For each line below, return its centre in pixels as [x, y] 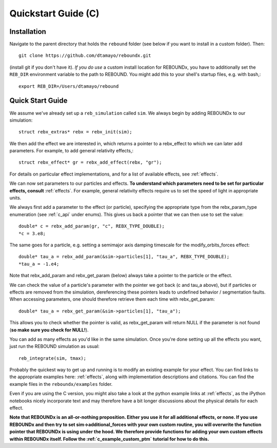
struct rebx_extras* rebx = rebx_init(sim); [76, 132]
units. [15, 198]
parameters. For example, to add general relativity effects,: [71, 151]
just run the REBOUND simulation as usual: [55, 346]
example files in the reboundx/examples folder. [61, 384]
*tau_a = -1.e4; [39, 264]
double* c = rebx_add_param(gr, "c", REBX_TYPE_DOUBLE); [92, 226]
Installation [28, 32]
